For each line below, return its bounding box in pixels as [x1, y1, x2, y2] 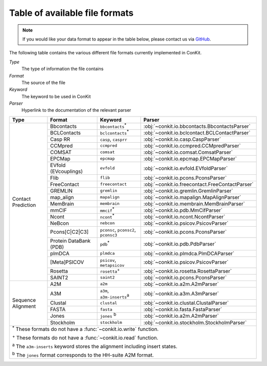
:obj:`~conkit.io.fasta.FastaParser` [143, 306, 222, 313]
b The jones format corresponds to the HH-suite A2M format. [12, 351, 154, 359]
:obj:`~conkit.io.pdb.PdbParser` [143, 240, 217, 247]
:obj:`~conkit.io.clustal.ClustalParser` [143, 299, 229, 306]
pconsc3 [100, 232, 117, 238]
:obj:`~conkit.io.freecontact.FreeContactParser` [143, 181, 254, 188]
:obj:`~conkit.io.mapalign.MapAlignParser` [143, 194, 241, 201]
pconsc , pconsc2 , [100, 226, 136, 233]
